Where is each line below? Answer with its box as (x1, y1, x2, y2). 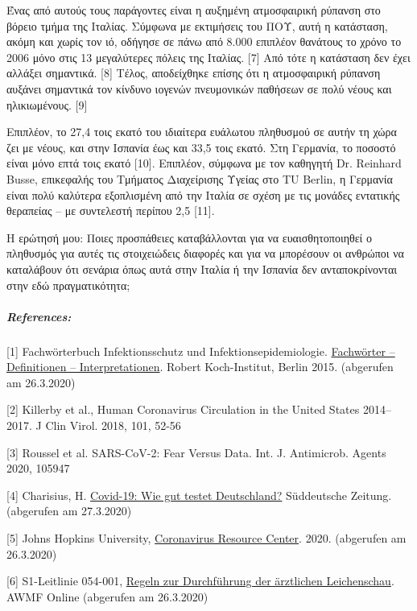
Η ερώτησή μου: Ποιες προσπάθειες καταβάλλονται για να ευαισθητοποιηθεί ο (6, 229, 373, 246)
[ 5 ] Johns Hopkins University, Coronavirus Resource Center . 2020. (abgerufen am (6, 530, 407, 546)
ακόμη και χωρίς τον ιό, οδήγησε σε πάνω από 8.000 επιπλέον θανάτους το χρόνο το (6, 33, 402, 50)
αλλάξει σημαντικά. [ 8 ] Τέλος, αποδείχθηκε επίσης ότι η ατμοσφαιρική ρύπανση (6, 64, 381, 81)
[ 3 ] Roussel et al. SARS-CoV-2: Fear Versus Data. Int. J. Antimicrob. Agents (6, 444, 386, 460)
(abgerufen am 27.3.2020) (6, 502, 132, 519)
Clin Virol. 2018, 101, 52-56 (45, 417, 181, 434)
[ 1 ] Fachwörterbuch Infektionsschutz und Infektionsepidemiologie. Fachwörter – (6, 342, 395, 359)
